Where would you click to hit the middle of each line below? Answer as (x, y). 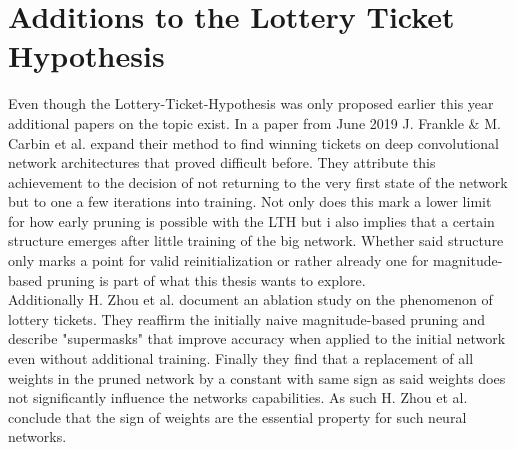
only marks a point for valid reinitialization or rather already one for (218, 260)
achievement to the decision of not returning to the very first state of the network (258, 181)
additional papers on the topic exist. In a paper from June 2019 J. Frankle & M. (254, 122)
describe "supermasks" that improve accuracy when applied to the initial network (257, 338)
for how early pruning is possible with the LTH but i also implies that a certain (251, 220)
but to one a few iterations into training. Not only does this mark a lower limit (250, 201)
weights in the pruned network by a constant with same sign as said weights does (257, 377)
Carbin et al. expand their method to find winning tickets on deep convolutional (253, 142)
